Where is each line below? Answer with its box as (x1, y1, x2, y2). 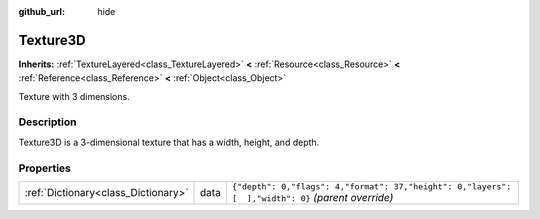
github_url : (18, 6, 65, 17)
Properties (18, 161, 72, 175)
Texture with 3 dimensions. (18, 90, 130, 102)
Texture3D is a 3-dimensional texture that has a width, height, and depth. (18, 136, 320, 148)
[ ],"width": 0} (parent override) (231, 190, 394, 204)
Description (18, 115, 77, 129)
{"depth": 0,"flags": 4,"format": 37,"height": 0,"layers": (231, 181, 512, 192)
